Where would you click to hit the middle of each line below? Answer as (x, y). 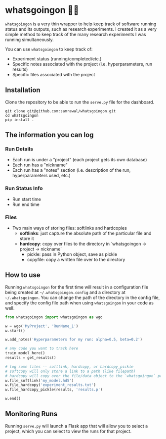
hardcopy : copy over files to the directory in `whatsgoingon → (83, 244)
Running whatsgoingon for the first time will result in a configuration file (77, 287)
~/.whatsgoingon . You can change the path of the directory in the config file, (83, 297)
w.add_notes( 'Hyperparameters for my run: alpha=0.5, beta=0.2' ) (74, 340)
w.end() (13, 399)
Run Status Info (24, 189)
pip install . (20, 120)
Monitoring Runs (31, 414)
